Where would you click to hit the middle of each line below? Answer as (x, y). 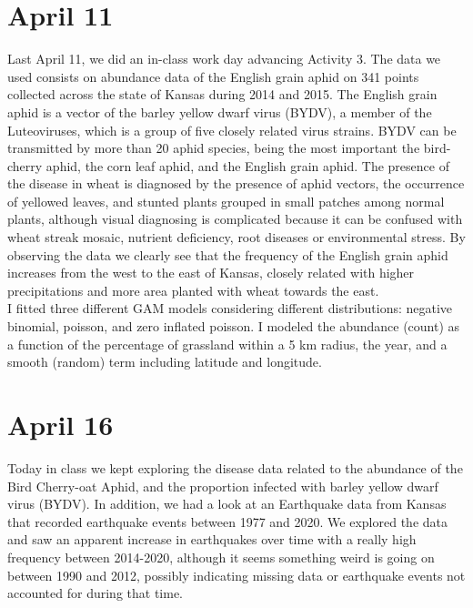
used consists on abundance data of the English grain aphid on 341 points (213, 76)
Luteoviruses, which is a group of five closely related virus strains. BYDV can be (232, 130)
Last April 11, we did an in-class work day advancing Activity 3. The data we (224, 59)
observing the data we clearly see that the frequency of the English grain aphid (228, 254)
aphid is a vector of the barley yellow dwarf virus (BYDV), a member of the (220, 111)
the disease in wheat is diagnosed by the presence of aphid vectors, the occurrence (236, 183)
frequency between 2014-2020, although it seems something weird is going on (221, 557)
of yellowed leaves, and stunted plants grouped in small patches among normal (226, 201)
